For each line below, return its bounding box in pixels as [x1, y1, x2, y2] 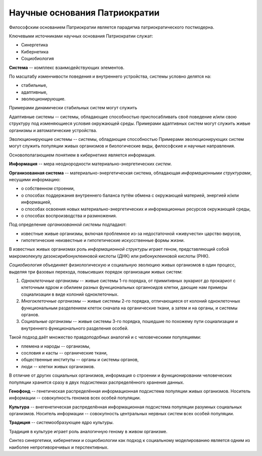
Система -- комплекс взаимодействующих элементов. [9, 65, 125, 70]
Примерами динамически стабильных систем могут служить [9, 105, 138, 111]
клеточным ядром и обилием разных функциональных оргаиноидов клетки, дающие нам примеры [21, 285, 228, 290]
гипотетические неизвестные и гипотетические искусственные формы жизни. [21, 237, 185, 243]
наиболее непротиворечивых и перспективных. [9, 444, 109, 450]
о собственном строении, [21, 186, 75, 191]
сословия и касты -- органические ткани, [21, 350, 108, 355]
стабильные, [21, 83, 48, 88]
